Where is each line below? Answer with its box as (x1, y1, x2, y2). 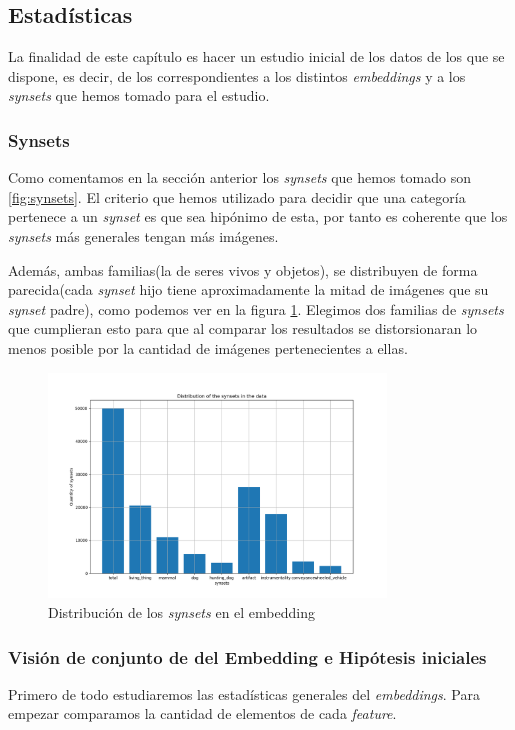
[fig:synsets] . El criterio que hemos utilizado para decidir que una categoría (8, 186, 466, 207)
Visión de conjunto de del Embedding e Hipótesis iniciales (8, 644, 487, 669)
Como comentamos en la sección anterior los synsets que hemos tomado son (8, 167, 471, 188)
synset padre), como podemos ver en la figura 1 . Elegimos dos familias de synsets (8, 298, 504, 319)
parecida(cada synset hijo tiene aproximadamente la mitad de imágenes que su (8, 279, 489, 300)
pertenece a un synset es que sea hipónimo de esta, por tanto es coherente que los (8, 206, 508, 227)
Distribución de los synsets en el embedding (48, 602, 315, 623)
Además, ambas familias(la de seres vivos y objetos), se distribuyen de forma (8, 259, 478, 280)
